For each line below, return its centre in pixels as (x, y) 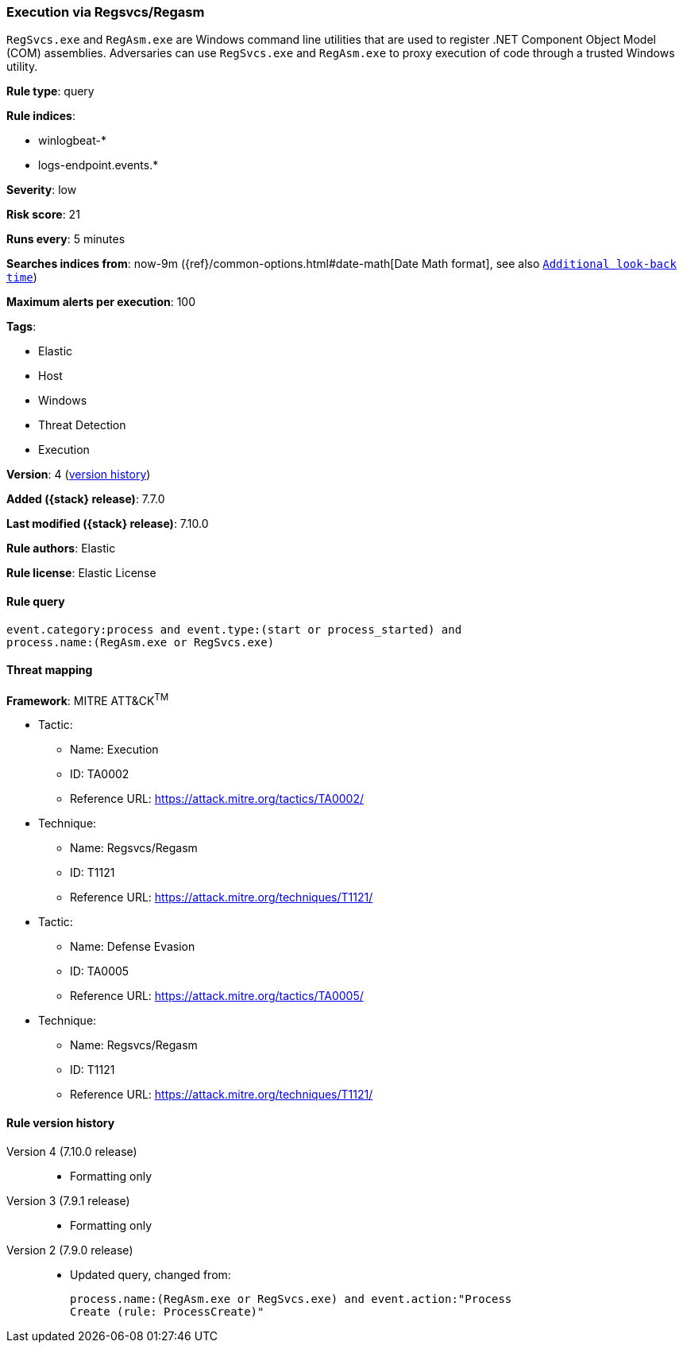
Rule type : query (50, 91)
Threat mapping (50, 670)
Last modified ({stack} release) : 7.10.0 (108, 524)
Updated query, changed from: (150, 1274)
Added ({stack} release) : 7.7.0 (86, 499)
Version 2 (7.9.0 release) (70, 1250)
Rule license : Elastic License (81, 573)
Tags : (21, 327)
